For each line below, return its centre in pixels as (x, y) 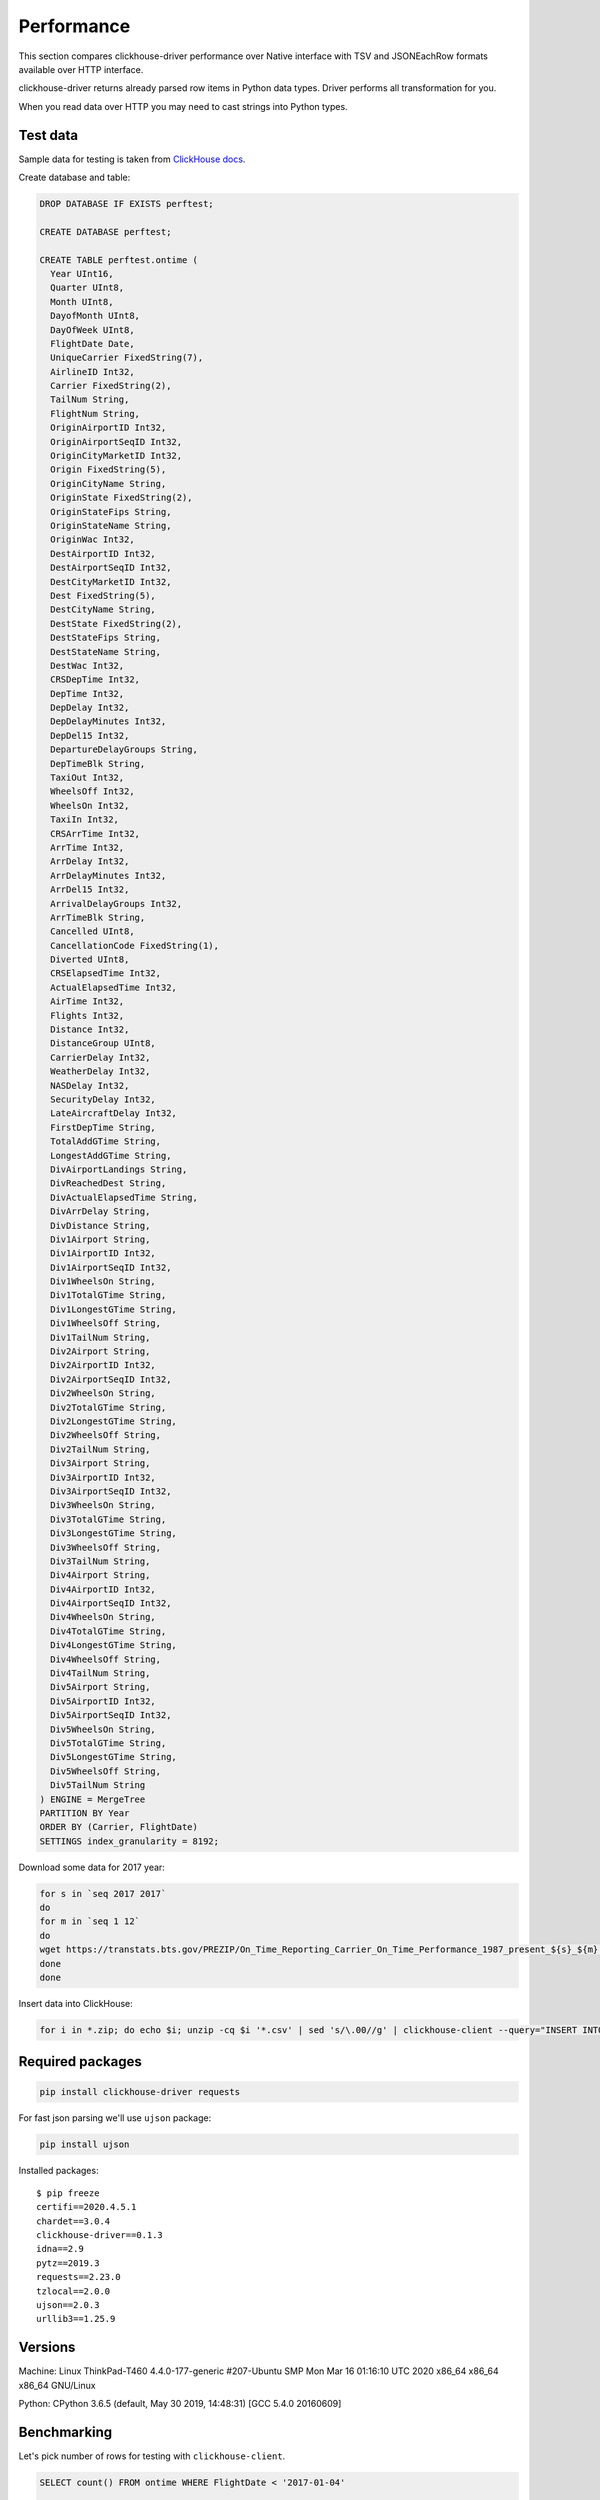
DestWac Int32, (87, 665)
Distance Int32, (90, 1029)
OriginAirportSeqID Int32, (116, 441)
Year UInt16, (82, 273)
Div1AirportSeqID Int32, (111, 1267)
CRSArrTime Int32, (95, 833)
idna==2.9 (60, 2249)
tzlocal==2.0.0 (73, 2291)
